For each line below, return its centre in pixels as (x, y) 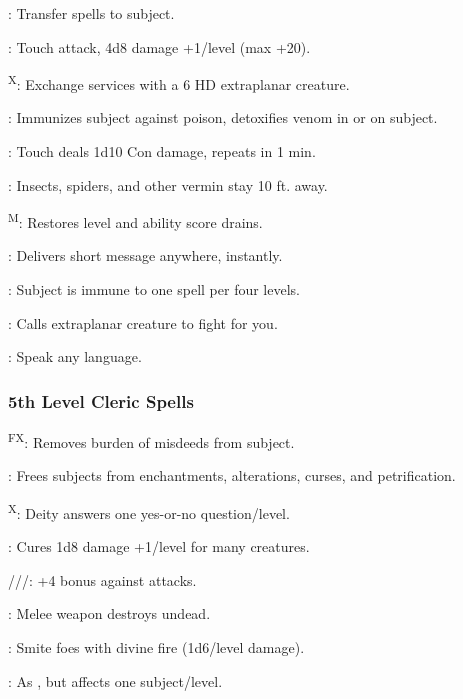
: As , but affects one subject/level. (115, 680)
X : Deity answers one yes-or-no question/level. (149, 511)
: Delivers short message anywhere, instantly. (145, 255)
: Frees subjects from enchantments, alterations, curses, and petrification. (232, 475)
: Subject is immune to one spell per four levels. (154, 289)
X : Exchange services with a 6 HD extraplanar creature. (179, 82)
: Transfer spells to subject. (91, 13)
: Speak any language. (75, 356)
